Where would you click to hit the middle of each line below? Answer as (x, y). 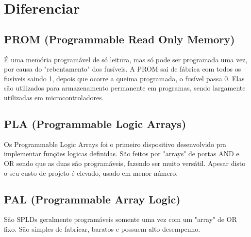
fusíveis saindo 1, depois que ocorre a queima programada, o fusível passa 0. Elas (124, 78)
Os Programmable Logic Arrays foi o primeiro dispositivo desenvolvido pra (115, 144)
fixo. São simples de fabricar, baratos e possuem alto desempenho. (102, 228)
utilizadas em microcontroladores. (54, 97)
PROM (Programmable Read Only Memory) (119, 39)
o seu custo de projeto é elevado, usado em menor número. (91, 173)
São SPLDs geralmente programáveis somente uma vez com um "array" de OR (120, 219)
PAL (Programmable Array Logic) (92, 199)
